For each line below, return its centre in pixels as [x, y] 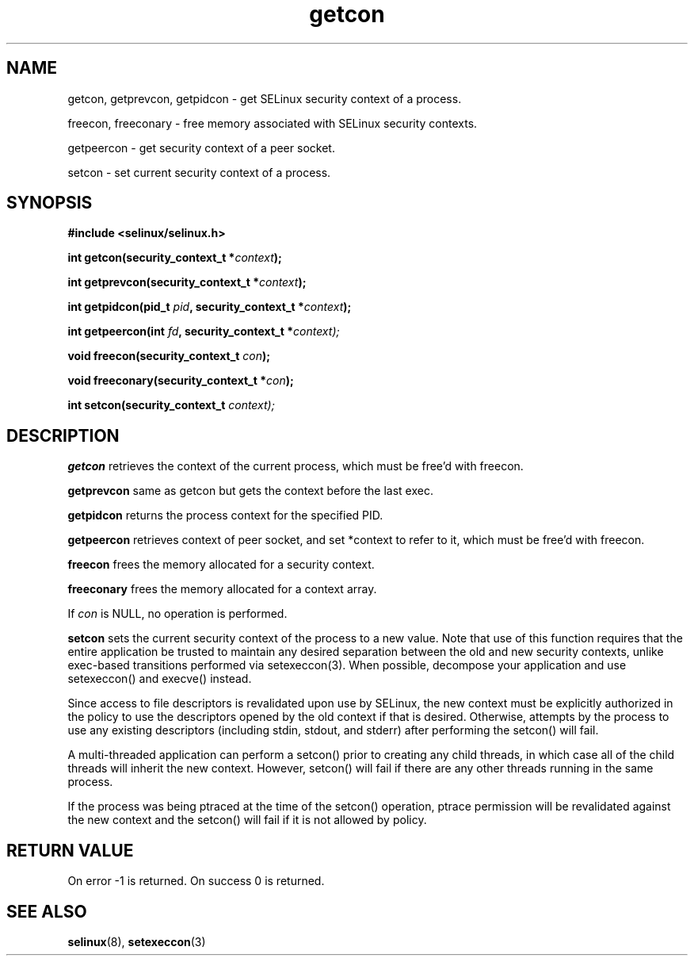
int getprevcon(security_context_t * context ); [187, 282]
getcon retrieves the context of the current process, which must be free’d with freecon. [296, 466]
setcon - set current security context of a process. [199, 172]
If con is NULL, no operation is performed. [177, 614]
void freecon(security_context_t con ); [169, 356]
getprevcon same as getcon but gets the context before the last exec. [250, 491]
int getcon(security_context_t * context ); [175, 258]
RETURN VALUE [70, 850]
